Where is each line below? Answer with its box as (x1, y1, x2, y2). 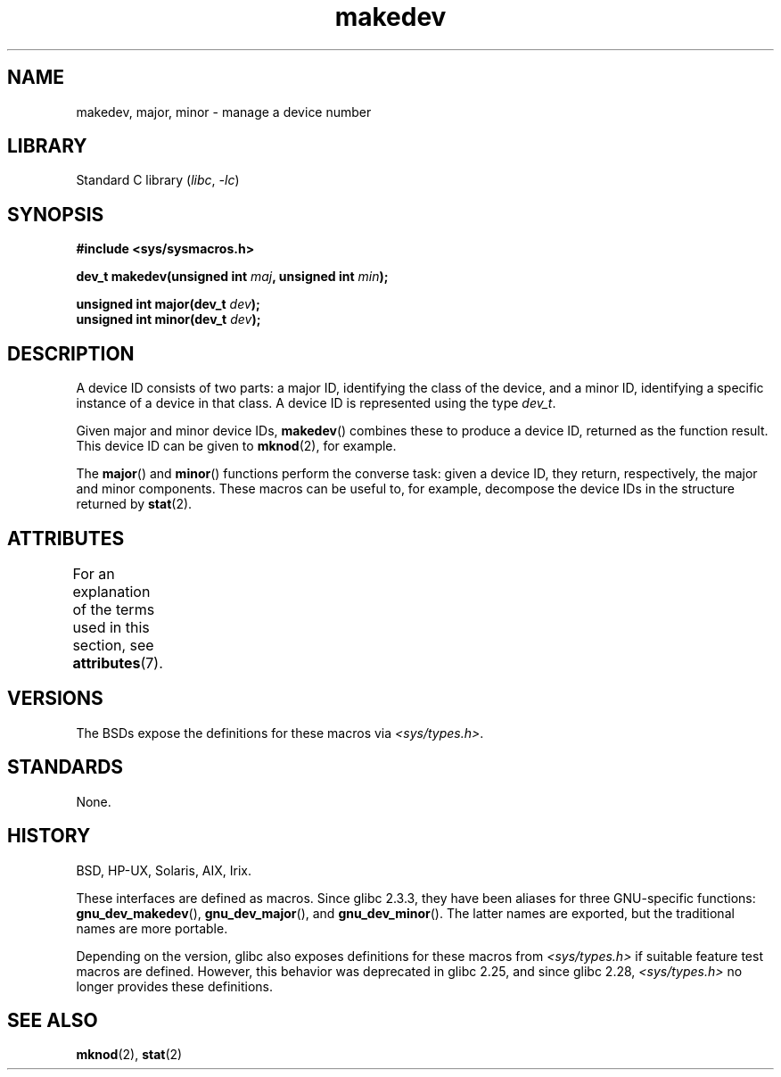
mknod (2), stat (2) (76, 1047, 183, 1063)
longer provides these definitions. (76, 978, 273, 994)
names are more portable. (76, 920, 228, 936)
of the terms (72, 600, 155, 618)
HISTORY (7, 824, 91, 848)
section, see (72, 635, 154, 654)
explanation (72, 582, 151, 601)
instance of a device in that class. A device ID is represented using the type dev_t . (76, 395, 556, 411)
